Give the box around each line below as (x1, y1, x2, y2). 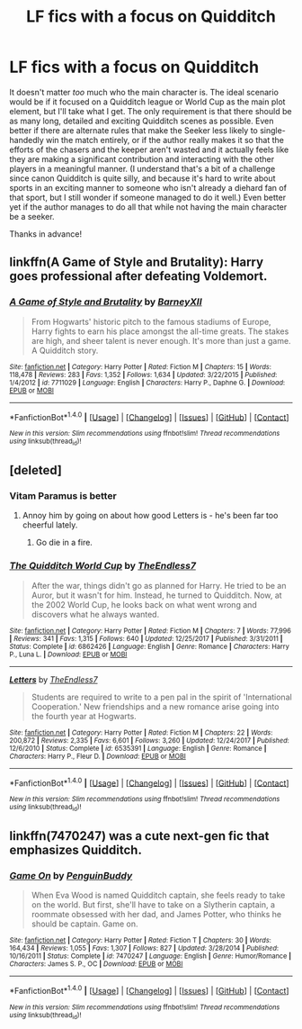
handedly (9, 134, 45, 145)
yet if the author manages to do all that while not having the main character (9, 201, 288, 212)
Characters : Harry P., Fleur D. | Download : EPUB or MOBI (9, 752, 186, 761)
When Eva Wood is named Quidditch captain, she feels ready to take (31, 889, 286, 901)
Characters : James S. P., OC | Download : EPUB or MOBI (9, 960, 183, 969)
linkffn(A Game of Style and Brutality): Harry (9, 255, 263, 270)
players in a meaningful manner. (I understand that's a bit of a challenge (9, 163, 276, 174)
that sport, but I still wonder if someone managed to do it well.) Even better (9, 192, 286, 203)
